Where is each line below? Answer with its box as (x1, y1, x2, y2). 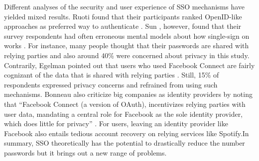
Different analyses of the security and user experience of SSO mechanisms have (4, 1, 245, 11)
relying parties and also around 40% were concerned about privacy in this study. (4, 50, 250, 60)
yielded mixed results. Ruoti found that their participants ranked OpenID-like (4, 11, 242, 21)
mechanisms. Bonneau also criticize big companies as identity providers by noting (4, 89, 253, 99)
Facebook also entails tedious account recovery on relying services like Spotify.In (4, 128, 249, 138)
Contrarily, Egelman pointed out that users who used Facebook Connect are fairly (4, 60, 255, 70)
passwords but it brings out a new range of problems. (4, 147, 167, 158)
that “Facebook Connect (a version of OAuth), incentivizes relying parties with (4, 98, 246, 109)
